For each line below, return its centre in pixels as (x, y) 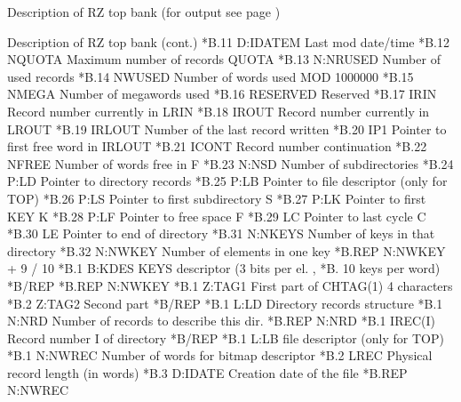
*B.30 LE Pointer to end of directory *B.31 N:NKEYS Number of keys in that (221, 233)
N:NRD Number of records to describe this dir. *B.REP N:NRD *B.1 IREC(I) (222, 321)
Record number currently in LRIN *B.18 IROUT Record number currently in (219, 111)
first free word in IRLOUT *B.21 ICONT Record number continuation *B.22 (217, 146)
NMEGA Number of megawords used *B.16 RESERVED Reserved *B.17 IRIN (222, 94)
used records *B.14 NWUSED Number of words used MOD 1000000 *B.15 (211, 76)
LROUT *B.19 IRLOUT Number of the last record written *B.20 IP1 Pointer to (227, 129)
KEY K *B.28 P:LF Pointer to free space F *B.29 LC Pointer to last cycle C (217, 216)
